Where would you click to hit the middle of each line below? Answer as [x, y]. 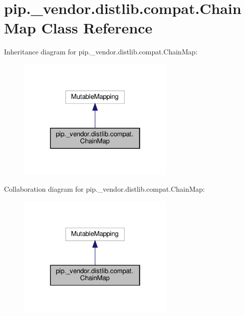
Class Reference [97, 28]
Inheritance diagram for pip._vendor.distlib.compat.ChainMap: [101, 52]
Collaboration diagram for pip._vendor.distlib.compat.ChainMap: [105, 189]
